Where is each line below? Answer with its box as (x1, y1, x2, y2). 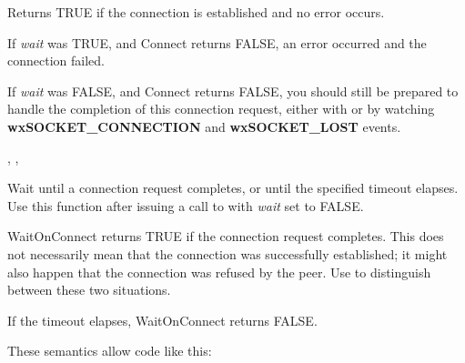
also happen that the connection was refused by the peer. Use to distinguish (7, 262, 431, 281)
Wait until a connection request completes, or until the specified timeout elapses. (7, 178, 459, 197)
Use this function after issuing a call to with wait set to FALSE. (7, 196, 364, 215)
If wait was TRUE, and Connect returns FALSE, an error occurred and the (7, 33, 427, 52)
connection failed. (7, 51, 105, 70)
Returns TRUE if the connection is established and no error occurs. (7, 3, 385, 21)
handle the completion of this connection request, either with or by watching (7, 99, 435, 118)
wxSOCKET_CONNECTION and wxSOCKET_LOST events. (7, 116, 401, 136)
